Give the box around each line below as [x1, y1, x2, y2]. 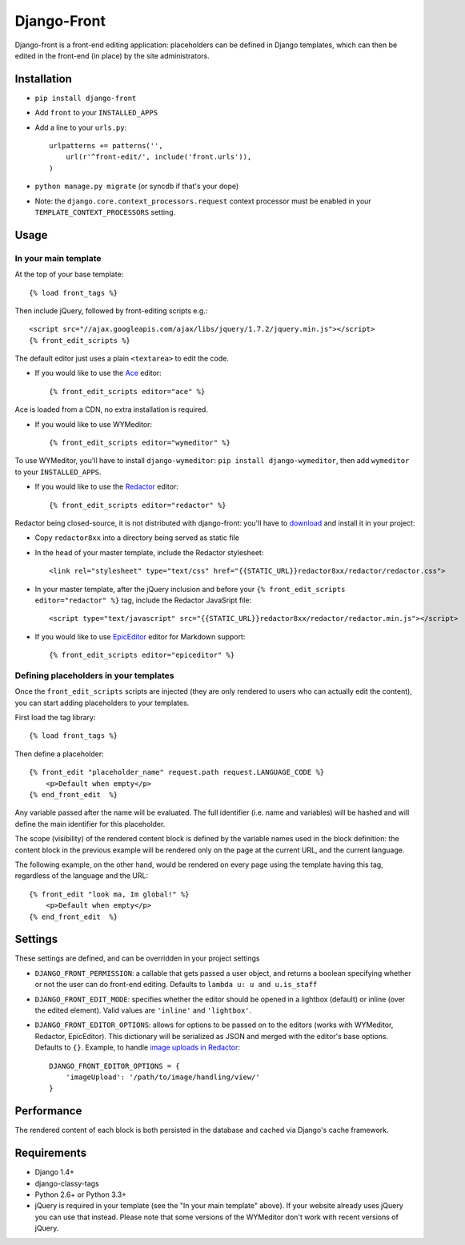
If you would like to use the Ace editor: [34, 369, 162, 378]
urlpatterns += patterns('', [49, 141, 163, 151]
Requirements [14, 1146, 87, 1160]
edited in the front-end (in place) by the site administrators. [14, 50, 210, 60]
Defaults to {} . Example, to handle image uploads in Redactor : [34, 1042, 240, 1053]
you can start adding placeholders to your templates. [14, 698, 190, 707]
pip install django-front [34, 93, 137, 103]
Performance [14, 1104, 82, 1118]
